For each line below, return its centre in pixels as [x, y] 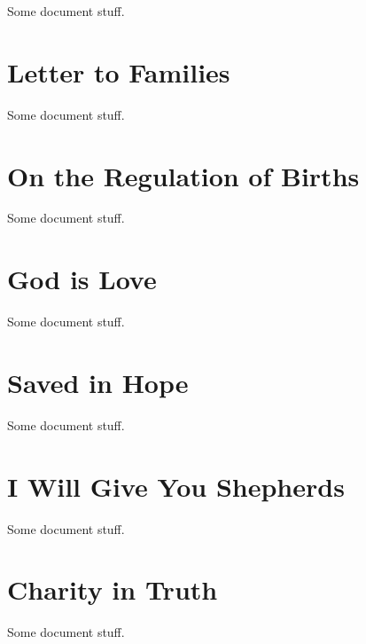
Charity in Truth [113, 589]
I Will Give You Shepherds [176, 486]
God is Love [82, 279]
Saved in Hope [98, 382]
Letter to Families [119, 71]
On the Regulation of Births [183, 175]
